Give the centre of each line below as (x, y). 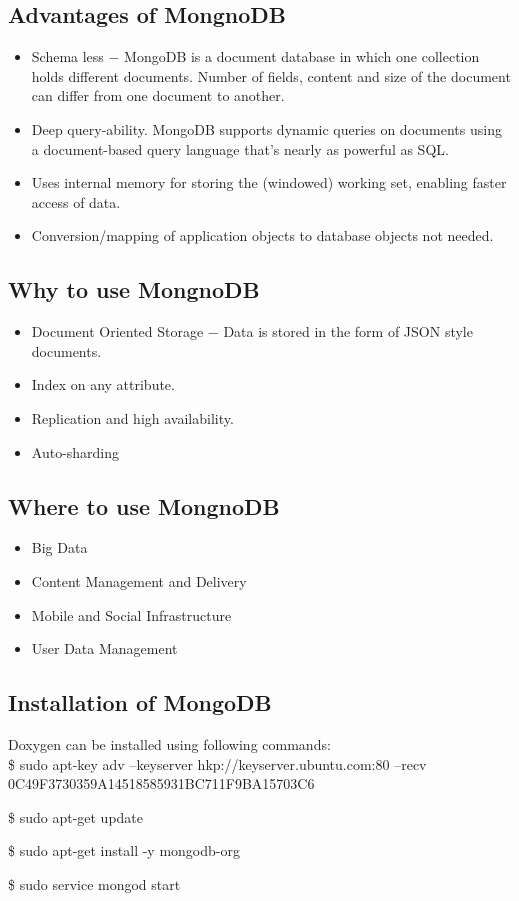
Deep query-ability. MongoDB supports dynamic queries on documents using (266, 128)
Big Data (59, 547)
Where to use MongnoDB (144, 505)
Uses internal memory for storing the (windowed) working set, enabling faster (269, 182)
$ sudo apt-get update (76, 816)
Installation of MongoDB (140, 702)
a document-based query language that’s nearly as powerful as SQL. (240, 148)
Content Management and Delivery (139, 580)
